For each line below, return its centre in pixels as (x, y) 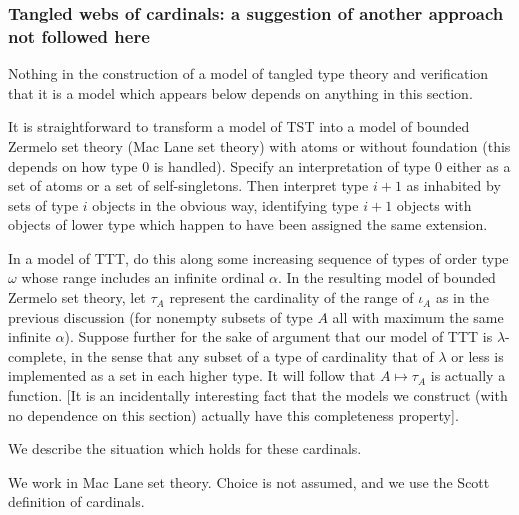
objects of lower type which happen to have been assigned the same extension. (248, 224)
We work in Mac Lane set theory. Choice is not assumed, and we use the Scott (249, 481)
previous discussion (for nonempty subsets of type (160, 316)
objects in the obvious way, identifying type (225, 204)
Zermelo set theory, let (77, 297)
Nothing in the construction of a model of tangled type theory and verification (248, 73)
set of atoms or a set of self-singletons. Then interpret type (188, 185)
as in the (462, 297)
